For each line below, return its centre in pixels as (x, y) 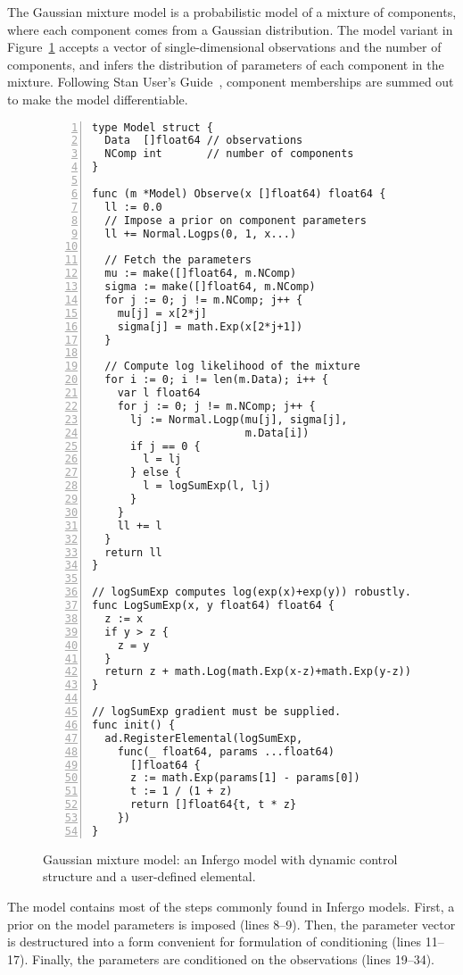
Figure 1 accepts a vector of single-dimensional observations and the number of (224, 47)
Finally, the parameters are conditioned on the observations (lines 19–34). (233, 958)
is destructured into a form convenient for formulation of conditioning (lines (215, 942)
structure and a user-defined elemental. (149, 876)
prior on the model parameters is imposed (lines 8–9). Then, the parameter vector (231, 924)
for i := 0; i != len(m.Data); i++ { (216, 380)
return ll (133, 552)
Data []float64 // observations (204, 141)
